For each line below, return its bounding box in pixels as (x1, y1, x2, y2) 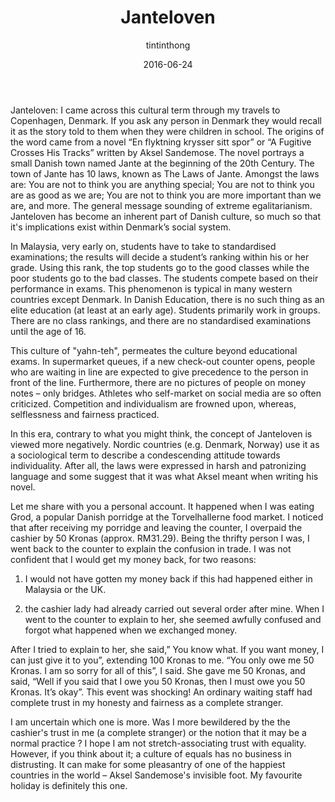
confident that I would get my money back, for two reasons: (10, 553, 257, 565)
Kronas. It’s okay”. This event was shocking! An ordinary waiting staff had (10, 686, 313, 698)
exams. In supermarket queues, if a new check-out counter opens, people (10, 355, 316, 367)
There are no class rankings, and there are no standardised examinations (10, 314, 312, 326)
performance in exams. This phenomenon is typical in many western (10, 282, 293, 295)
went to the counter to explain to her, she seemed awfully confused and (24, 613, 322, 625)
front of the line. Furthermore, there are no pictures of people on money (10, 376, 307, 388)
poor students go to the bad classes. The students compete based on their (10, 272, 319, 284)
